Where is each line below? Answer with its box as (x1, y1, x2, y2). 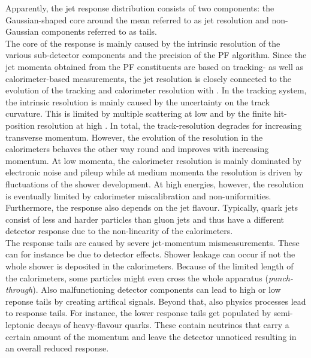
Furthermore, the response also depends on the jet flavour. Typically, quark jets (5, 201, 298, 214)
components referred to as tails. (41, 25, 157, 38)
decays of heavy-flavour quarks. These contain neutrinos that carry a (37, 318, 289, 331)
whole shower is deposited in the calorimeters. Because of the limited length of (5, 260, 294, 272)
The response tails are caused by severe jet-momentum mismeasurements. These (5, 236, 300, 248)
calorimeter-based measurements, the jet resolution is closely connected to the (5, 72, 291, 84)
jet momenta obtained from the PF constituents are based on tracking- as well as (5, 60, 304, 72)
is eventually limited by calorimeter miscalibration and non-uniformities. (5, 189, 271, 202)
